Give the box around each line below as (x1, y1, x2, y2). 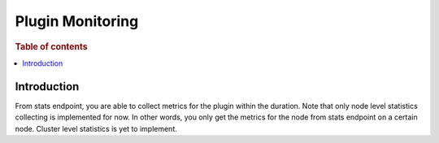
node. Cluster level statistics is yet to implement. (15, 123, 178, 133)
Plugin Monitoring (15, 12, 139, 30)
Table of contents (15, 41, 89, 52)
